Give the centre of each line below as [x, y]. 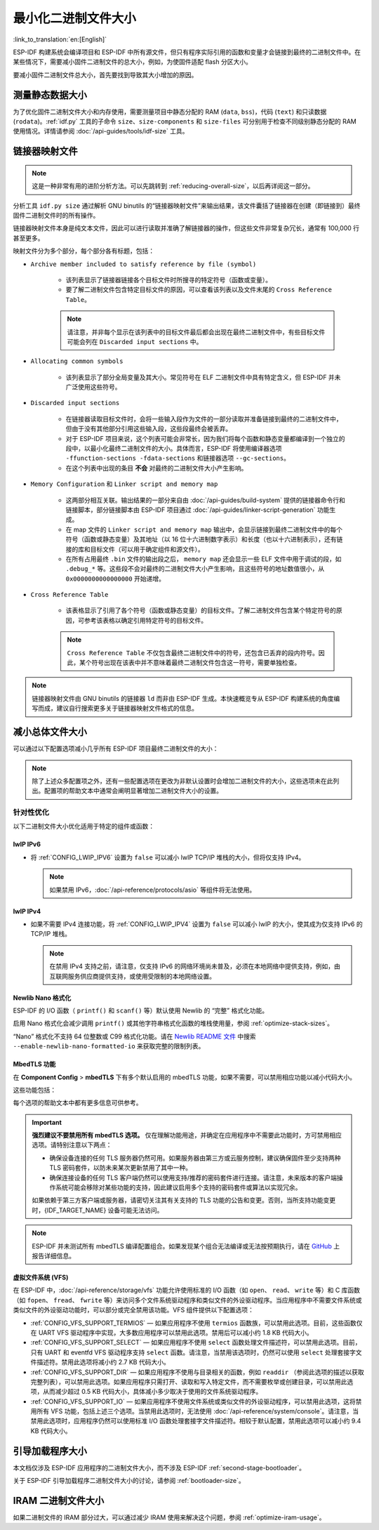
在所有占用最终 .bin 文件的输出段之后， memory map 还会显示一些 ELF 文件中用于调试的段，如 [204, 559]
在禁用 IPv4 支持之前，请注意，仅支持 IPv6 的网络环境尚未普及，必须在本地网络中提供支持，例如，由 [195, 966]
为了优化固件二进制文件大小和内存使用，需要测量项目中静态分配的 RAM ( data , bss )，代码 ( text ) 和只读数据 [170, 112]
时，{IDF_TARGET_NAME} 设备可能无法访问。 [98, 1210]
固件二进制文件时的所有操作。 [56, 215]
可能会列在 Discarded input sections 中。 [135, 341]
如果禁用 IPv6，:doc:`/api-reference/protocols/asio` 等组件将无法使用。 [153, 890]
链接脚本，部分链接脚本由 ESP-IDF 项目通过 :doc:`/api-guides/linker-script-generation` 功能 [198, 510]
